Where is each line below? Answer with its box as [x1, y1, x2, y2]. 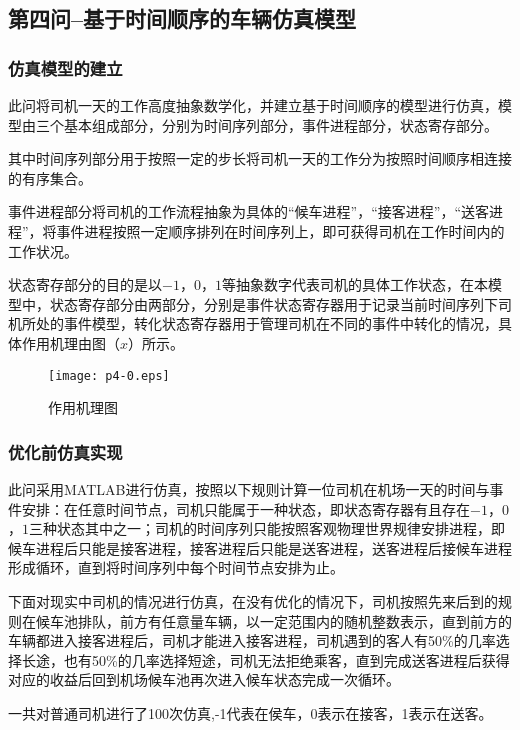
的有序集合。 [8, 167, 92, 188]
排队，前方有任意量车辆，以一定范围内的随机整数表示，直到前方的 [77, 610, 512, 631]
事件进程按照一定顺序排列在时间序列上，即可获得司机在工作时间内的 [56, 220, 505, 241]
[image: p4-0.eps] [48, 368, 170, 383]
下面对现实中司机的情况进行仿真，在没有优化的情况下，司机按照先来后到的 [8, 590, 498, 611]
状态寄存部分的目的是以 [8, 274, 162, 295]
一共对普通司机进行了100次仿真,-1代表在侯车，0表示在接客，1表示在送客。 [8, 702, 493, 723]
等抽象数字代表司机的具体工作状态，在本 [221, 274, 488, 295]
